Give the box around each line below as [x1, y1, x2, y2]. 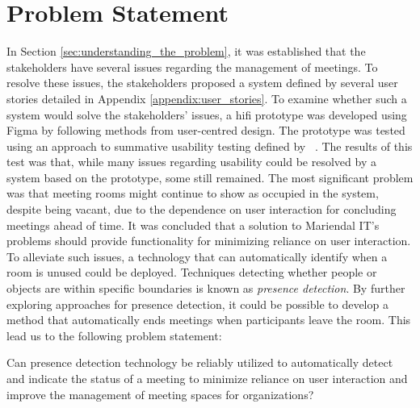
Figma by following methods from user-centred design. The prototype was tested [6, 122, 405, 139]
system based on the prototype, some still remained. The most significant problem [6, 169, 414, 185]
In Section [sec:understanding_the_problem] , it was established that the [6, 43, 366, 60]
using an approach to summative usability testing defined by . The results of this [6, 137, 413, 154]
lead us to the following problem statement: [6, 327, 222, 343]
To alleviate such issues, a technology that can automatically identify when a [6, 248, 388, 264]
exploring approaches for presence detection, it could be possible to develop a [6, 295, 388, 312]
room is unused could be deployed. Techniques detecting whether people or [6, 264, 377, 281]
